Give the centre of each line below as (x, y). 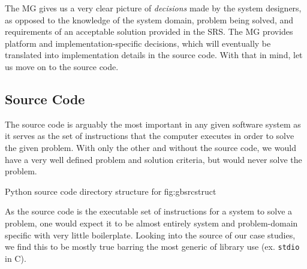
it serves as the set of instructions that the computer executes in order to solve (150, 136)
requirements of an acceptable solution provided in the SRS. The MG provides (149, 31)
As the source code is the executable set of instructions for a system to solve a (149, 211)
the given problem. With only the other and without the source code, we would (151, 147)
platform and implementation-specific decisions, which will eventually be (138, 43)
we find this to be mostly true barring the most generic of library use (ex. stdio (152, 247)
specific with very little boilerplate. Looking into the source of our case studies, (150, 235)
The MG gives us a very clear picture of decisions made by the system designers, (153, 8)
